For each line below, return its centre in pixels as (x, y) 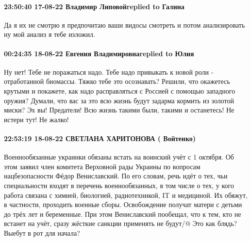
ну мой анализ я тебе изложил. (50, 34)
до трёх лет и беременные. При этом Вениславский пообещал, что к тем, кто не (123, 214)
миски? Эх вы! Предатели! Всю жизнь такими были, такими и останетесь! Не (119, 110)
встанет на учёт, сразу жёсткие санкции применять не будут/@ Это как (110, 223)
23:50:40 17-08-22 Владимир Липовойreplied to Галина (94, 6)
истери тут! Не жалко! (36, 119)
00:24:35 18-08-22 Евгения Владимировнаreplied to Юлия (99, 53)
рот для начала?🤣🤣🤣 (59, 233)
